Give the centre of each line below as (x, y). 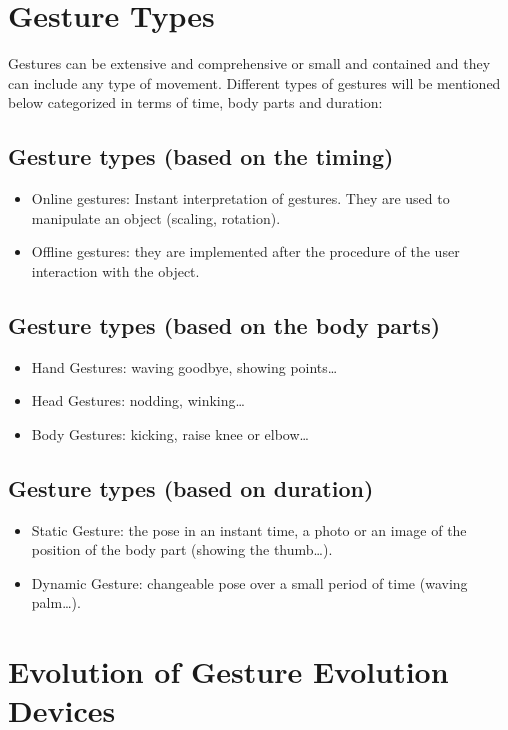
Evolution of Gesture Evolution (228, 671)
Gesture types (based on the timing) (201, 156)
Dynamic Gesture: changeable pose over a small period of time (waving (249, 582)
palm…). (56, 602)
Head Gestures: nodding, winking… (138, 400)
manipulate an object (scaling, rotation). (156, 217)
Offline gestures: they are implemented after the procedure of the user (245, 251)
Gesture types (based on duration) (191, 487)
